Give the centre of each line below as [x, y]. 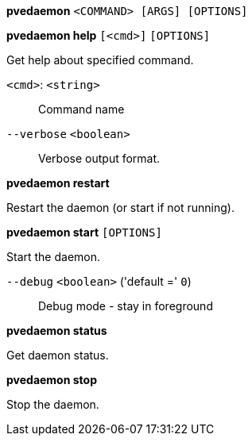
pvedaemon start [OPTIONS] [84, 232]
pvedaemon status [57, 331]
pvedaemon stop [52, 380]
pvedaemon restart [58, 183]
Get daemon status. [58, 355]
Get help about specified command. [100, 60]
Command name [81, 109]
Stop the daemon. [53, 404]
